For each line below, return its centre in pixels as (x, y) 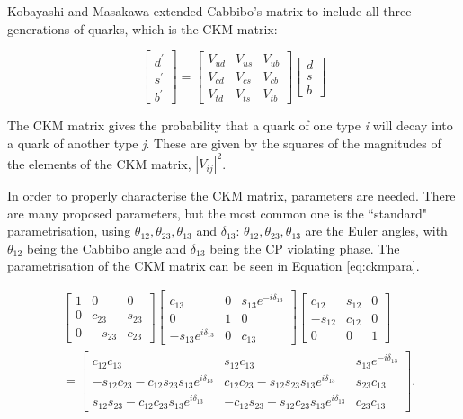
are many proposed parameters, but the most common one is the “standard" (218, 213)
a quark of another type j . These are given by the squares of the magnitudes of (224, 143)
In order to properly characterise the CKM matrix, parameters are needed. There (231, 196)
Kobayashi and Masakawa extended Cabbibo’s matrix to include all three (209, 11)
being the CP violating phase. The (305, 248)
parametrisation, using (69, 231)
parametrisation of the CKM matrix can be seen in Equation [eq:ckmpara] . (214, 266)
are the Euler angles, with (376, 231)
